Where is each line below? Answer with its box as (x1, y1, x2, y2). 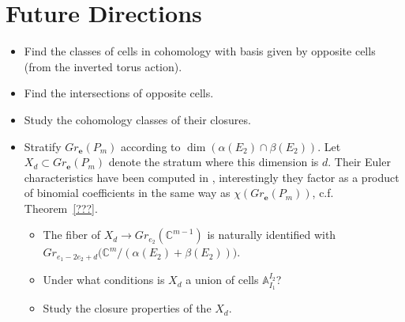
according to (121, 138, 181, 154)
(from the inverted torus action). (24, 58, 182, 74)
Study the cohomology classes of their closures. (24, 111, 251, 127)
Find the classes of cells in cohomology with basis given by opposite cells (24, 43, 376, 59)
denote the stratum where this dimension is (108, 153, 319, 170)
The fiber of (43, 226, 100, 243)
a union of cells (186, 271, 259, 288)
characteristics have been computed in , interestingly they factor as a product (24, 169, 399, 185)
